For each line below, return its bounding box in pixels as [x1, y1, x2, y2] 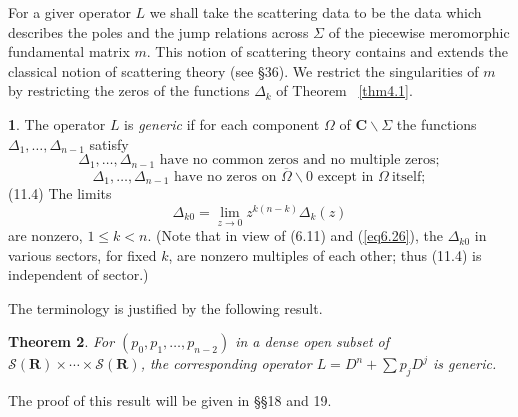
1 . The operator [8, 113, 106, 134]
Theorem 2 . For [8, 331, 115, 352]
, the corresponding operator [140, 353, 312, 374]
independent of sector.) [8, 264, 149, 285]
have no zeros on [174, 169, 277, 184]
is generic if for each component [124, 113, 320, 134]
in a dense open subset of [235, 331, 390, 352]
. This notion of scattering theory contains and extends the [146, 41, 509, 62]
